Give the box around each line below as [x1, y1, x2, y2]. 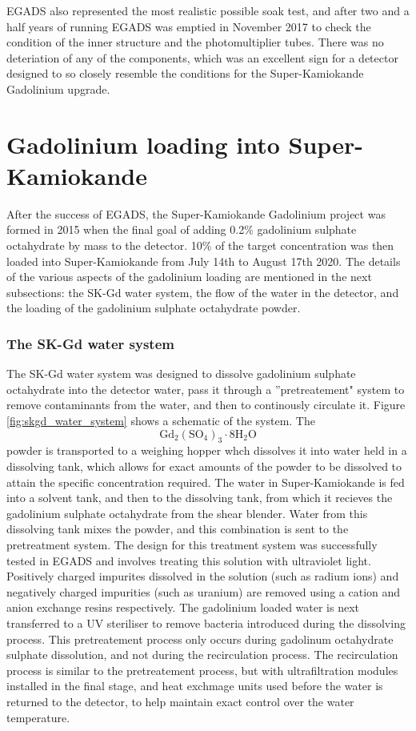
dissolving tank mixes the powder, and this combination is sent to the [6, 520, 349, 537]
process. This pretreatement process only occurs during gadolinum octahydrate [6, 630, 394, 647]
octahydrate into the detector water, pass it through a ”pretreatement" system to [6, 380, 405, 397]
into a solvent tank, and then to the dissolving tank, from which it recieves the [6, 489, 393, 506]
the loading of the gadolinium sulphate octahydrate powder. [6, 299, 301, 316]
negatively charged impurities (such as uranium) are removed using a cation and [6, 583, 401, 600]
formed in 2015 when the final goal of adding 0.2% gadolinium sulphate [6, 221, 357, 238]
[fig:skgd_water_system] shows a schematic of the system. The [6, 412, 315, 429]
